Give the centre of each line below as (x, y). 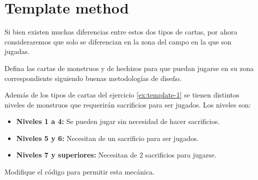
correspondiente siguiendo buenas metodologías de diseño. (93, 78)
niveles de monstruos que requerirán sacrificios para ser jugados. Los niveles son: (128, 104)
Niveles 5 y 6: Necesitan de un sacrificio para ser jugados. (107, 138)
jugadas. (17, 51)
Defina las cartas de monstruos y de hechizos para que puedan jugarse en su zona (129, 68)
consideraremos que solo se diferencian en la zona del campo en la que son (118, 41)
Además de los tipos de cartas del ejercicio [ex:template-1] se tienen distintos (122, 95)
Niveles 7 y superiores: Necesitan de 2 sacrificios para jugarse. (116, 155)
